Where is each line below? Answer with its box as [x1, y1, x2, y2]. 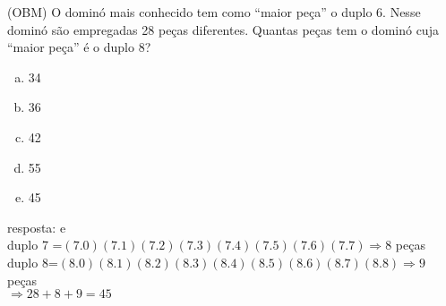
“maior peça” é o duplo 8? [7, 38, 151, 56]
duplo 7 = [7, 235, 63, 254]
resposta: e [7, 217, 66, 236]
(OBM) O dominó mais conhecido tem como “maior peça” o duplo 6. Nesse [7, 3, 421, 21]
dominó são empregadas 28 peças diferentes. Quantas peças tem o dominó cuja [7, 20, 439, 38]
